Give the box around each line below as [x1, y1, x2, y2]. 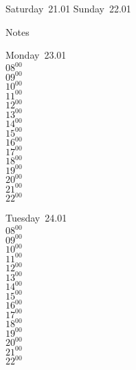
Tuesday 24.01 [5, 211, 67, 225]
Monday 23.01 [5, 48, 67, 62]
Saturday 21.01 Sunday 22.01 [5, 1, 131, 15]
